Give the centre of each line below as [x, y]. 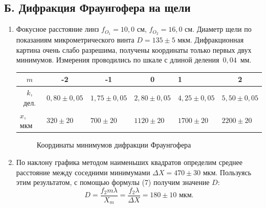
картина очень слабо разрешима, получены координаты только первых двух [134, 49]
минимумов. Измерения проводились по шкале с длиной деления [118, 60]
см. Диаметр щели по [218, 29]
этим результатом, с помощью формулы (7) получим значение [113, 182]
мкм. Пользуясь [227, 172]
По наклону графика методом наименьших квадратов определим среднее [129, 162]
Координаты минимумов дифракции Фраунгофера [114, 145]
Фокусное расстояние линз [58, 29]
